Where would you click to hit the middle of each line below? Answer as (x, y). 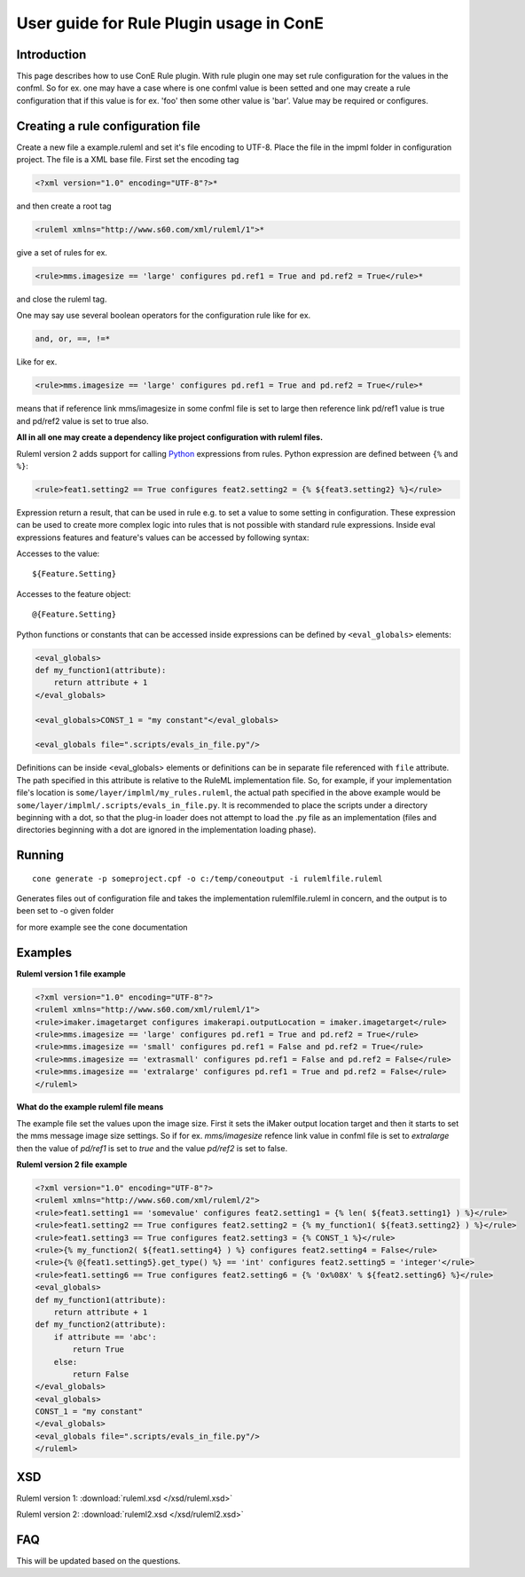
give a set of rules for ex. (62, 253)
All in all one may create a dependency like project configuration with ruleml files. (170, 437)
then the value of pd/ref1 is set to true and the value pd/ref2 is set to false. (152, 1148)
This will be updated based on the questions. (98, 1561)
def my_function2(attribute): (101, 1325)
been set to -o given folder (65, 911)
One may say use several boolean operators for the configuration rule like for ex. (164, 316)
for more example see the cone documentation (102, 927)
